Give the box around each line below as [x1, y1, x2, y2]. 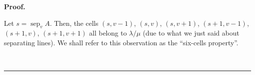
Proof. [4, 1, 25, 11]
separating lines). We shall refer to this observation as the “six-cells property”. [4, 37, 239, 47]
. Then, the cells [50, 18, 99, 28]
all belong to [89, 28, 127, 38]
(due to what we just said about [143, 28, 239, 38]
